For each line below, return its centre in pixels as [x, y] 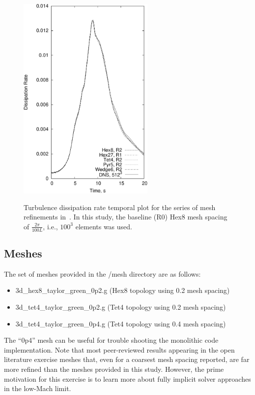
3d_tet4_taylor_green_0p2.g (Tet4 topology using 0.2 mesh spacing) [121, 307]
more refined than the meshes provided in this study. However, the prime [114, 369]
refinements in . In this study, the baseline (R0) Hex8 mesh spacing [126, 217]
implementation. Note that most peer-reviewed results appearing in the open [119, 349]
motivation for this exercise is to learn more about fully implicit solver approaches [127, 378]
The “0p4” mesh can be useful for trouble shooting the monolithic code [111, 340]
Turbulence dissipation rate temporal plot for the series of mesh [120, 207]
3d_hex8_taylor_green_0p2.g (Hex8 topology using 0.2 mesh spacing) [123, 290]
